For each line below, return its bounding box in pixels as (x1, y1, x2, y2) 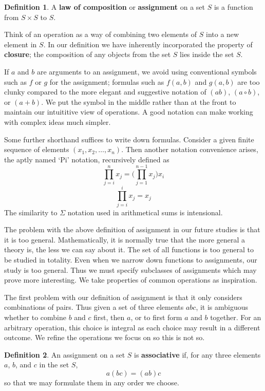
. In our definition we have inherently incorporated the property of (43, 39, 253, 49)
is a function (214, 2, 253, 12)
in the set (39, 359, 69, 370)
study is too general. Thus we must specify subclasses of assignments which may (4, 264, 257, 275)
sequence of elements (4, 144, 69, 155)
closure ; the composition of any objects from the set (4, 49, 171, 60)
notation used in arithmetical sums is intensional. (67, 207, 223, 217)
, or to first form (130, 311, 182, 322)
